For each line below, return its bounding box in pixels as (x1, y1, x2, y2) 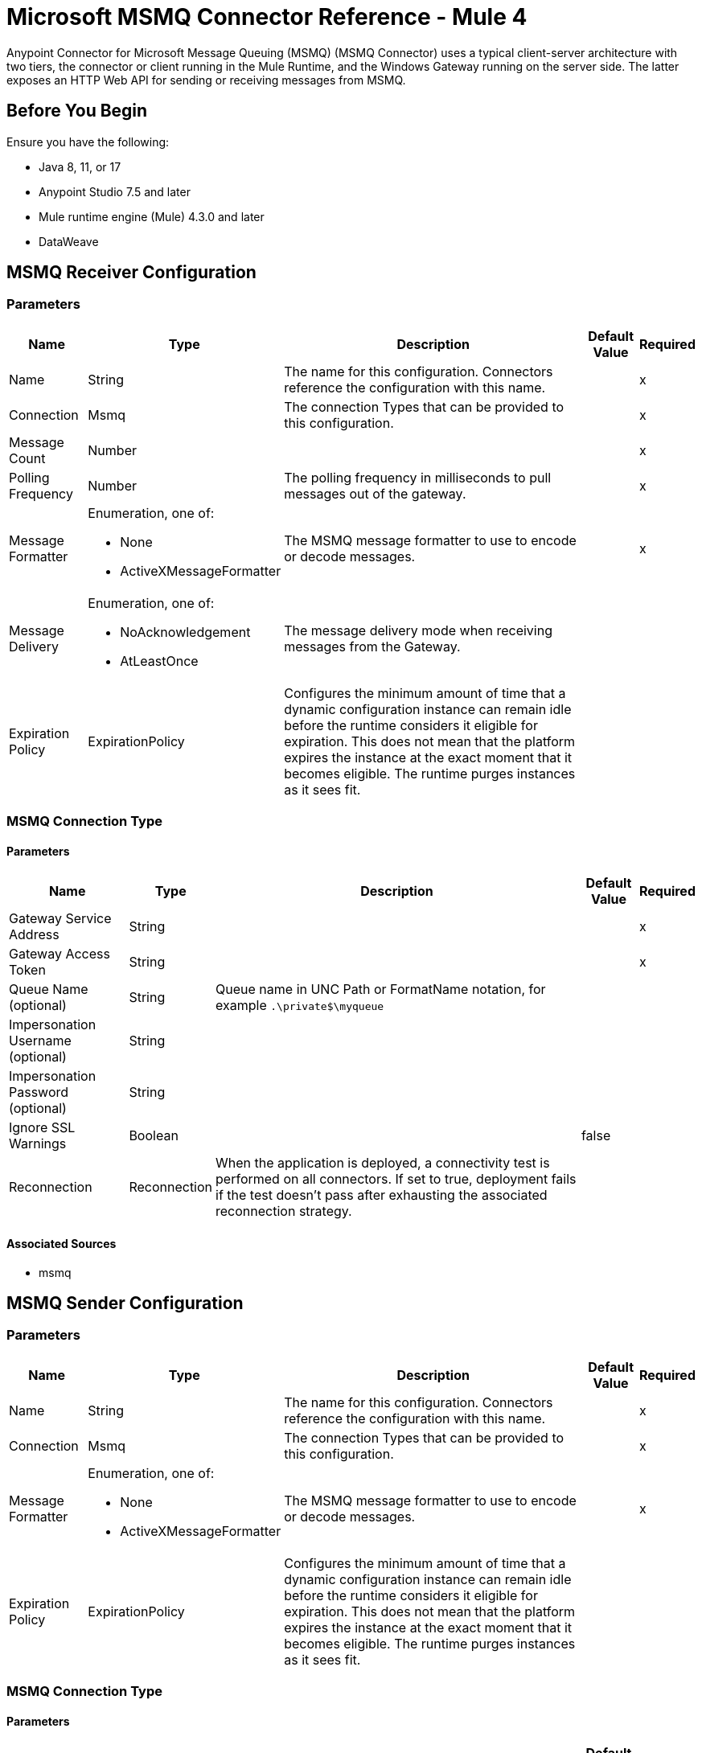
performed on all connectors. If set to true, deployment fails (216, 1171, 577, 1188)
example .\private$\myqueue (216, 997, 384, 1014)
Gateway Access (9, 946, 110, 963)
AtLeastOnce (120, 652, 199, 669)
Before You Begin (6, 101, 148, 121)
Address (9, 926, 60, 943)
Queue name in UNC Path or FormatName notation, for (216, 981, 546, 998)
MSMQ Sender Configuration (6, 1293, 244, 1314)
